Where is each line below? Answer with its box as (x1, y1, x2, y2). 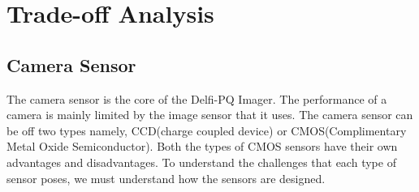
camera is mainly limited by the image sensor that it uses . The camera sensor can (6, 106, 413, 123)
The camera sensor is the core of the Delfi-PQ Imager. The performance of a (6, 90, 387, 107)
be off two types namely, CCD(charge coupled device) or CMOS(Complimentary (6, 122, 407, 139)
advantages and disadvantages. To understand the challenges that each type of (6, 153, 396, 170)
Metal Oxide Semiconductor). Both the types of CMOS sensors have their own (6, 138, 398, 155)
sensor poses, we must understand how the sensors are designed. (6, 169, 326, 186)
